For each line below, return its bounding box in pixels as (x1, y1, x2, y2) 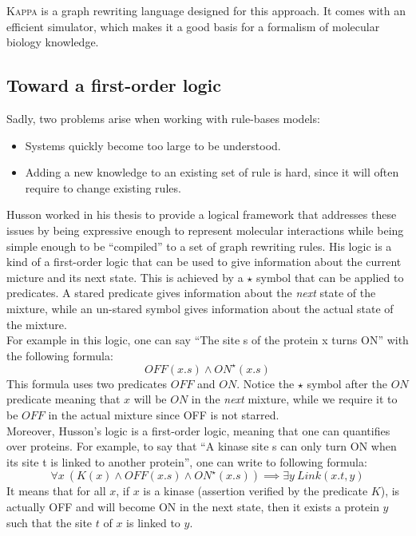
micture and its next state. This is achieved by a (6, 268, 244, 285)
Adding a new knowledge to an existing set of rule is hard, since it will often (25, 164, 399, 181)
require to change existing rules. (25, 179, 181, 196)
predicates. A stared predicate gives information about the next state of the (6, 284, 376, 301)
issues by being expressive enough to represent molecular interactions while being (6, 221, 404, 238)
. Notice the (236, 375, 295, 391)
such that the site (6, 514, 93, 530)
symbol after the (307, 375, 387, 391)
